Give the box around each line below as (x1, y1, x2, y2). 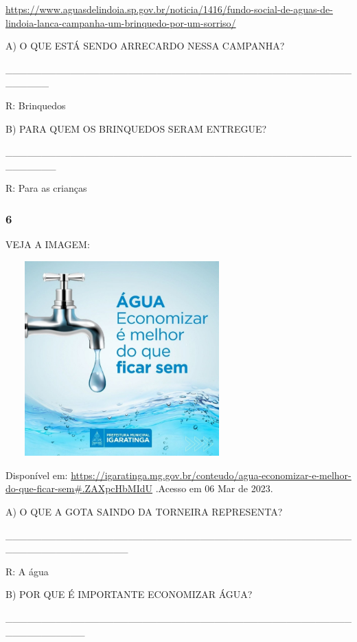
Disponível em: (5, 467, 68, 482)
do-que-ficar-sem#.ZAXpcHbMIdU (5, 481, 153, 496)
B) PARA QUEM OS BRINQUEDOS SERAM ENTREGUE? (5, 121, 267, 135)
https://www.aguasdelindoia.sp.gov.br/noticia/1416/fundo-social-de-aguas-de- (5, 2, 333, 16)
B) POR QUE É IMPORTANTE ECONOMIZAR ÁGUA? (5, 587, 253, 601)
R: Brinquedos (5, 98, 66, 112)
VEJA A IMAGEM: (5, 237, 90, 252)
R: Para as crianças (5, 181, 87, 195)
